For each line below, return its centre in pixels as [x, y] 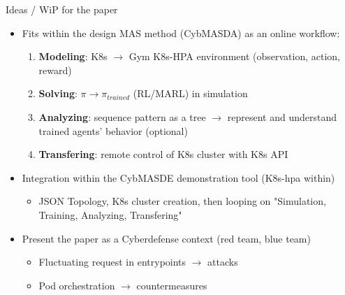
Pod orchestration [77, 285]
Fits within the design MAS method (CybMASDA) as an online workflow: [181, 33]
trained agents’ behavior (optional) [113, 130]
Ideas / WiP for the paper [62, 9]
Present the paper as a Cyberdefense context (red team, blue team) [166, 238]
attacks [223, 262]
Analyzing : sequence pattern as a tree [122, 116]
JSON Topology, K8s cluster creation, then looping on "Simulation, [182, 201]
